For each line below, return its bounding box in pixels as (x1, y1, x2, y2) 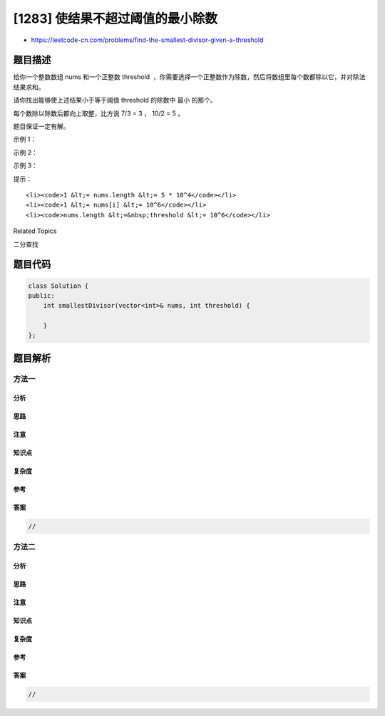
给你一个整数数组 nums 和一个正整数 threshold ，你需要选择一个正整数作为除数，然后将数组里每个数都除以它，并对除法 (13, 73, 366, 81)
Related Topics (13, 227, 57, 235)
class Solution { (28, 281, 89, 290)
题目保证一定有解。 (13, 122, 70, 131)
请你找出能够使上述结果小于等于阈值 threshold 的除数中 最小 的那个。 (13, 96, 217, 105)
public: (28, 291, 55, 299)
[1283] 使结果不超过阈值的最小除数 (13, 11, 217, 26)
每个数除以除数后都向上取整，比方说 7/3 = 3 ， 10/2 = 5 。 (13, 109, 185, 118)
